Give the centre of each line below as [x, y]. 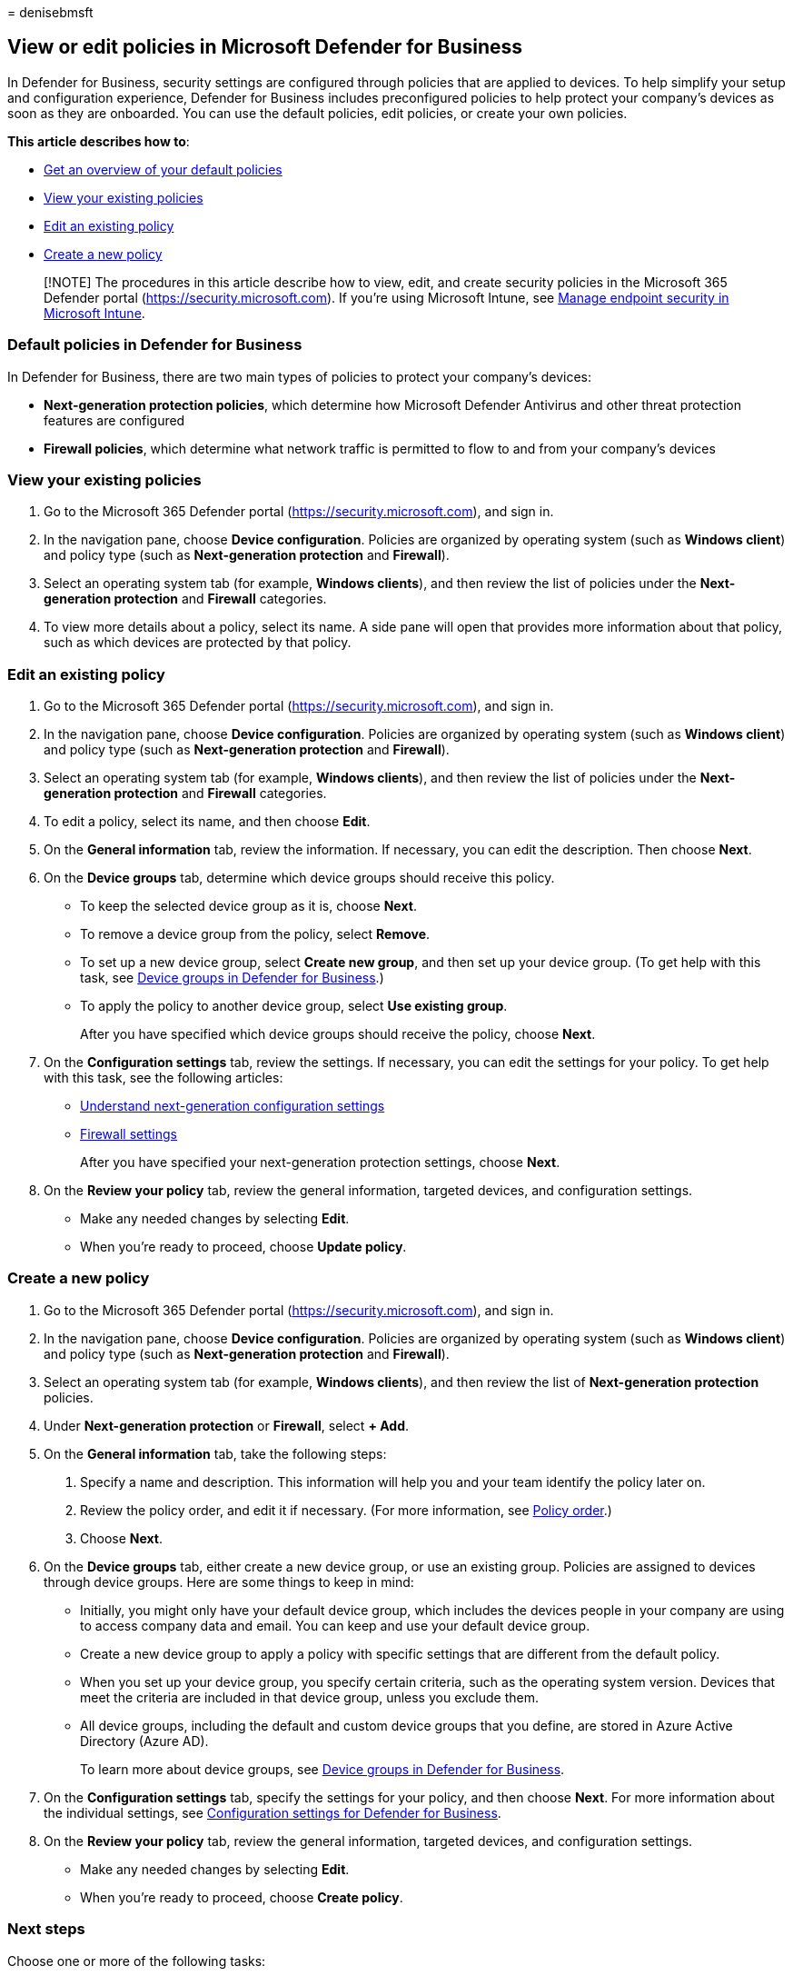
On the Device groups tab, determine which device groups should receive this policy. [299, 878]
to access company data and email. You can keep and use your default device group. [335, 1625]
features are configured [114, 420]
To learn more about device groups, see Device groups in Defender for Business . [322, 1769]
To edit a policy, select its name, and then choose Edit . [207, 822]
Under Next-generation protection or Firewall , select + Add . [227, 1425]
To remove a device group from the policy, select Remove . [255, 934]
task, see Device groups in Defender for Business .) [232, 978]
